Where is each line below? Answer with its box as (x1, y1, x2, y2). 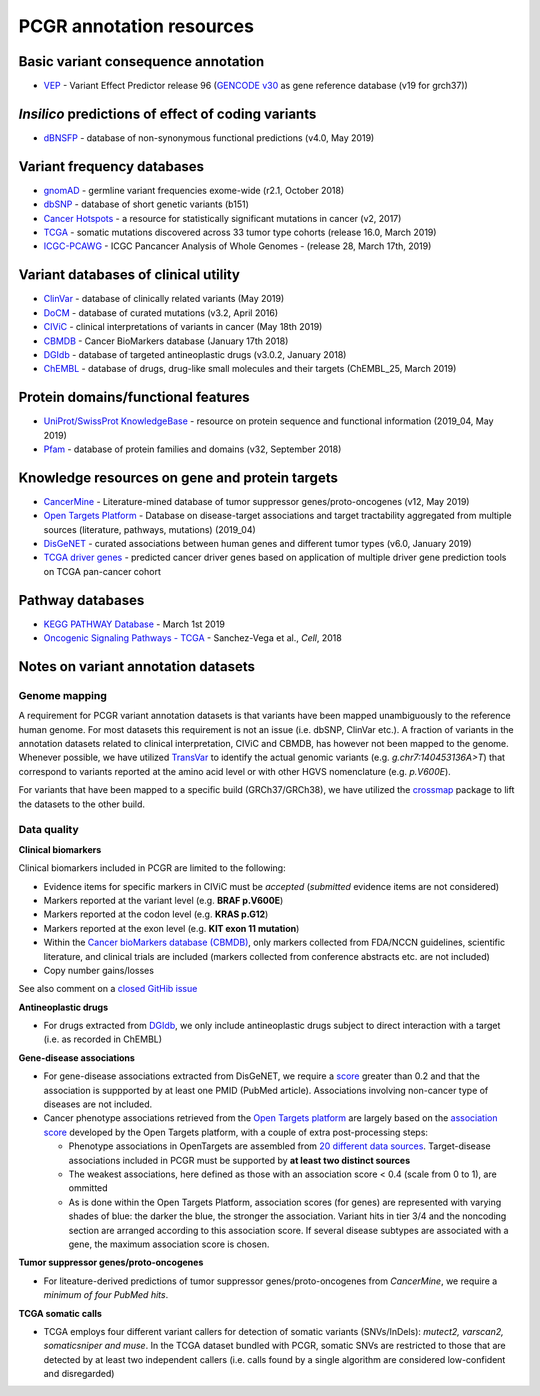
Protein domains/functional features (18, 389, 250, 406)
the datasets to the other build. (18, 798, 145, 810)
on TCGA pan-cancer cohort (43, 565, 162, 577)
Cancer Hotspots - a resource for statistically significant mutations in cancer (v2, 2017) (43, 212, 402, 224)
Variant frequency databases (18, 158, 205, 175)
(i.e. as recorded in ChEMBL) (43, 1033, 163, 1045)
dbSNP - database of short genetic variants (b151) (43, 198, 249, 210)
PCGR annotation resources (18, 15, 255, 37)
